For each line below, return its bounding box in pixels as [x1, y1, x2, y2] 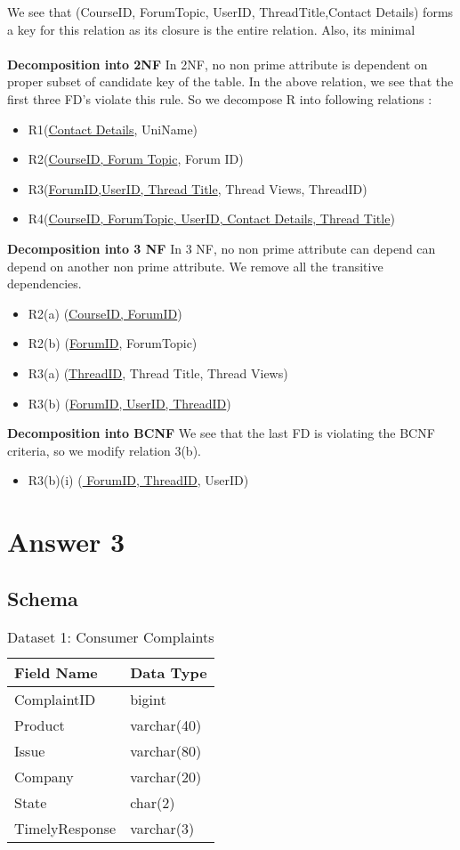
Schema [7, 584, 78, 611]
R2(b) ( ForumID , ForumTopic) [28, 334, 198, 352]
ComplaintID [14, 689, 96, 710]
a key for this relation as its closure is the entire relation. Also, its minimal [7, 20, 416, 38]
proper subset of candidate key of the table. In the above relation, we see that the [7, 72, 454, 91]
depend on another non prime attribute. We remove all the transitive [7, 256, 383, 275]
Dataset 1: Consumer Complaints [7, 627, 214, 648]
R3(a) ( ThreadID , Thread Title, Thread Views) [28, 363, 288, 382]
